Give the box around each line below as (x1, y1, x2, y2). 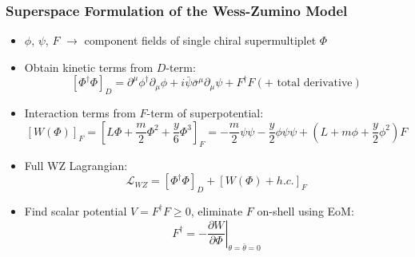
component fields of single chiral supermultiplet (84, 32, 317, 49)
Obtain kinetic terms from (24, 58, 154, 75)
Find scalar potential (24, 202, 127, 219)
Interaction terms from (24, 105, 136, 121)
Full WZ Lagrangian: (24, 156, 128, 173)
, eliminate (190, 202, 243, 219)
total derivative (277, 77, 353, 89)
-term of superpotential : (146, 105, 264, 121)
